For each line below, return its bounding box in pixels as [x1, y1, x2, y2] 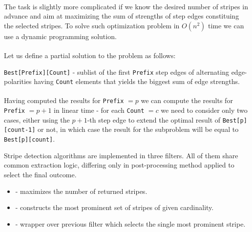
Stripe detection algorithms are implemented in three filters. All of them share [4, 150, 238, 160]
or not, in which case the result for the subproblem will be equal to [38, 124, 239, 134]
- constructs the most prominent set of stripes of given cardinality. [15, 202, 214, 212]
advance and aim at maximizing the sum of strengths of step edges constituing [4, 11, 239, 21]
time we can [208, 20, 244, 30]
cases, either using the [4, 114, 70, 125]
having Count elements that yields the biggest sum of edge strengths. [34, 76, 240, 86]
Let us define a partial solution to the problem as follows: [4, 50, 176, 60]
